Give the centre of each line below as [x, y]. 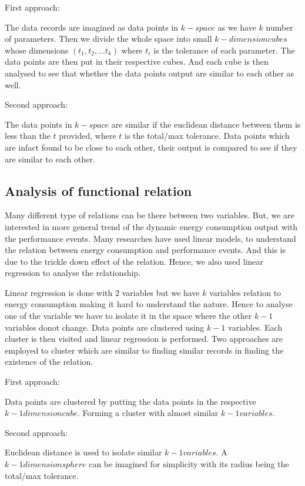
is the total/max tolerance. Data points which [207, 136]
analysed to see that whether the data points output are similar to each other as [150, 73]
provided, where [88, 136]
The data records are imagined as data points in [92, 27]
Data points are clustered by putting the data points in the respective [130, 401]
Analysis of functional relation [98, 190]
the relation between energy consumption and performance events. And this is [145, 250]
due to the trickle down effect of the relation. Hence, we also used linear [134, 261]
